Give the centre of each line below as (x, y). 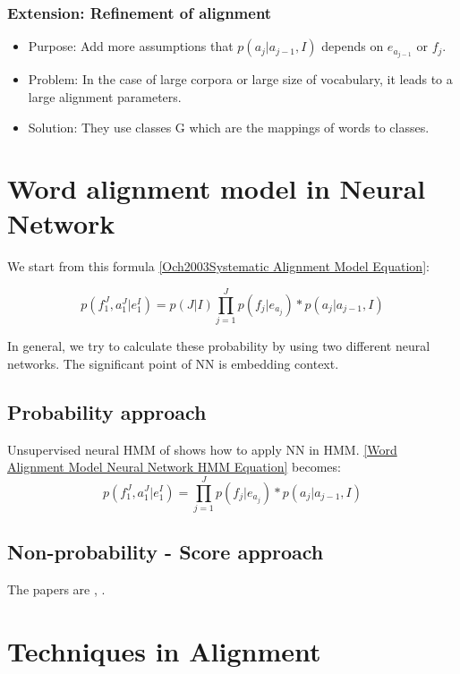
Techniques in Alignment (164, 650)
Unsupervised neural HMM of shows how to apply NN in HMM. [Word (202, 449)
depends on (353, 46)
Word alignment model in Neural (217, 188)
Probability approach (107, 411)
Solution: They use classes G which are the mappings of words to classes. (229, 127)
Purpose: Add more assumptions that (131, 46)
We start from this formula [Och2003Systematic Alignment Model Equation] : (218, 266)
